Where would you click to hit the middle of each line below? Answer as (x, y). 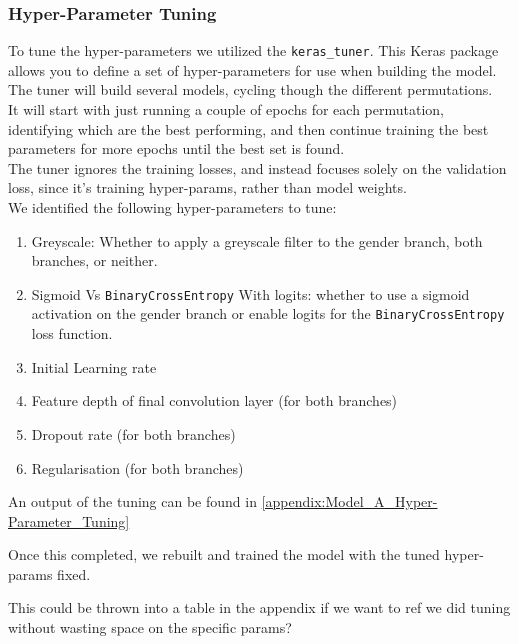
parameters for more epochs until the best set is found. (176, 148)
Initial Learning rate (94, 366)
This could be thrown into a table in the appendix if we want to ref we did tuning (259, 607)
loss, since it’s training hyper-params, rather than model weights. (207, 187)
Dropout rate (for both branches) (133, 433)
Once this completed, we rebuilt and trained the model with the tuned (224, 554)
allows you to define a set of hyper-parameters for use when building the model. (252, 69)
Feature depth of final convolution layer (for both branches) (214, 400)
